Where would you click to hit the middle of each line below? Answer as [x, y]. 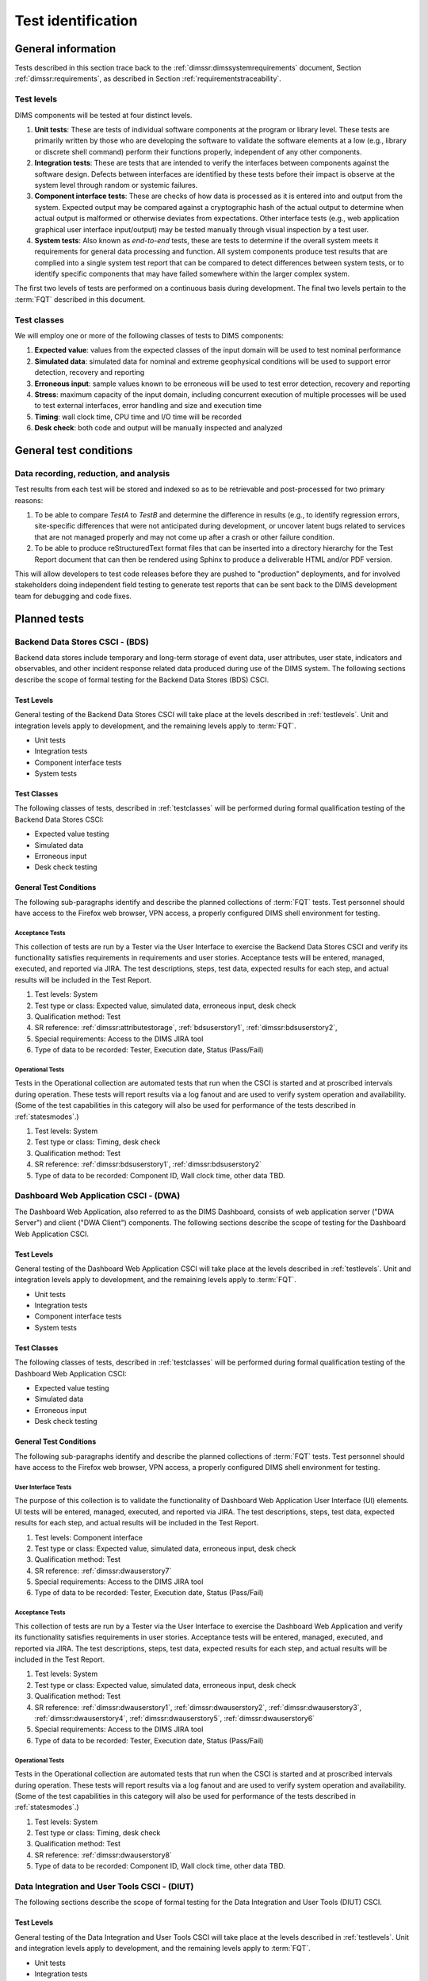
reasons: [29, 500]
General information [65, 49]
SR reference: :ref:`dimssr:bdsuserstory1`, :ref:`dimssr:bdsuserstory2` [148, 1164]
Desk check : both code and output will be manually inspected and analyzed [159, 428]
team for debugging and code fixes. [73, 596]
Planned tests [50, 618]
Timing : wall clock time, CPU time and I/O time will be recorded [138, 417]
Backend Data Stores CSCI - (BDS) [82, 642]
